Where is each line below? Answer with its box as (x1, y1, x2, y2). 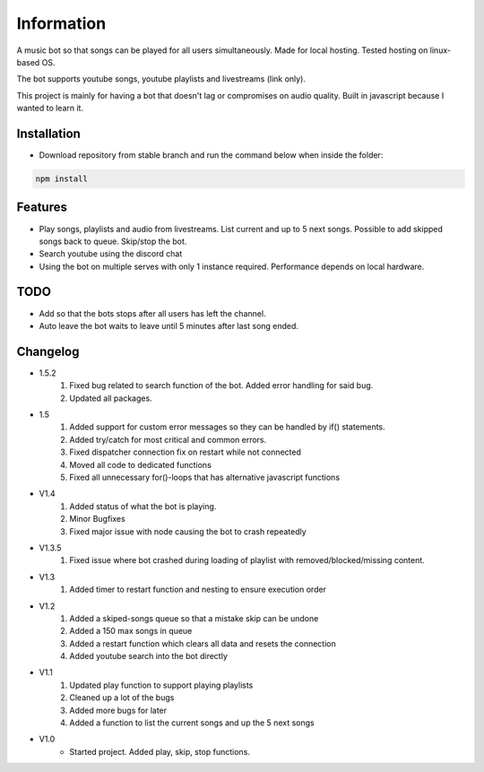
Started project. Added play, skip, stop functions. (69, 746, 251, 757)
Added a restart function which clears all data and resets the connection (69, 638, 336, 649)
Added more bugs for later (69, 705, 168, 716)
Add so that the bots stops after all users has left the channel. (39, 308, 266, 318)
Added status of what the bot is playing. (69, 500, 217, 511)
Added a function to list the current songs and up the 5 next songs (69, 717, 315, 728)
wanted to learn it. (16, 103, 84, 114)
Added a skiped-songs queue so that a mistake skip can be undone (69, 612, 319, 623)
